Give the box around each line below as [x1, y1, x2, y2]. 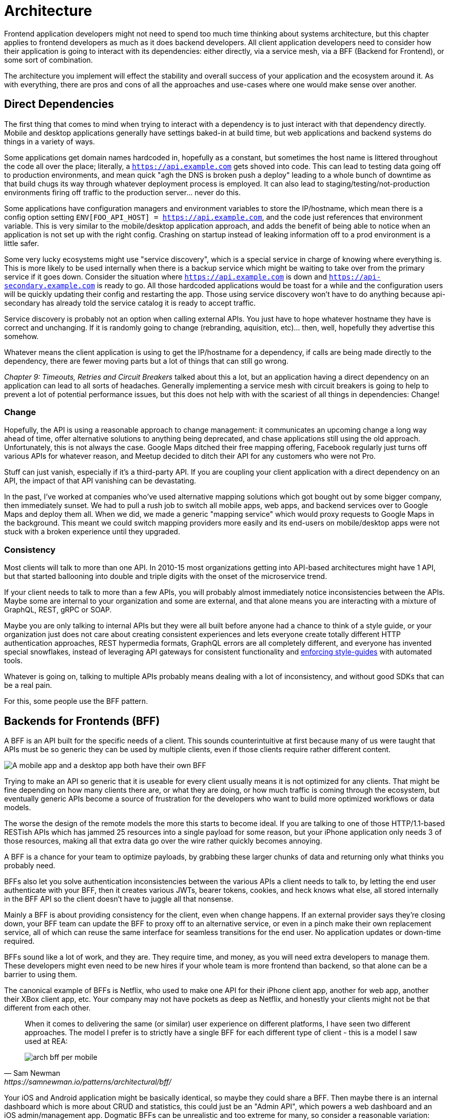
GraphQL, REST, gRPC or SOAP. [4, 605, 112, 614]
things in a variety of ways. [4, 137, 95, 146]
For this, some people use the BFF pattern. [4, 697, 148, 706]
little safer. [4, 238, 40, 248]
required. [4, 936, 35, 945]
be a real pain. [4, 681, 52, 690]
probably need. [4, 861, 55, 870]
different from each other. [4, 1003, 91, 1012]
